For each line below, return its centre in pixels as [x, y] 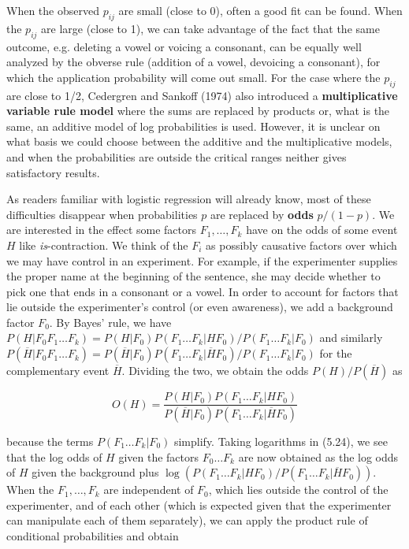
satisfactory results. [53, 172]
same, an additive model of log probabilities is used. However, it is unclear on [193, 126]
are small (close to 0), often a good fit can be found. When [260, 10]
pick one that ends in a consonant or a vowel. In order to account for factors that [203, 291]
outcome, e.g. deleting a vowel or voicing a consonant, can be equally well [184, 46]
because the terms [50, 441]
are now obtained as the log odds [318, 456]
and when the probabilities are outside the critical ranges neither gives [177, 156]
